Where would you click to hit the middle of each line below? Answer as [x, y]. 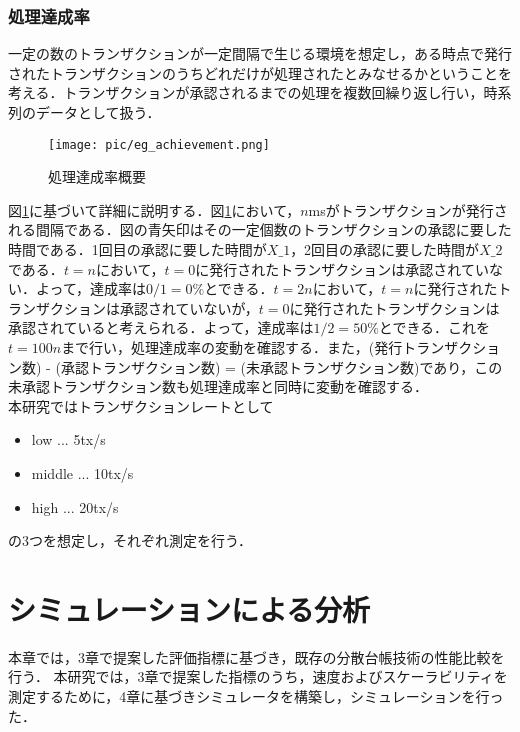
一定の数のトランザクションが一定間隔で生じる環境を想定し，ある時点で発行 [260, 53]
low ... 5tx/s [68, 439]
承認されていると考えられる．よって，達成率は [161, 327]
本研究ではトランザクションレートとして [141, 405]
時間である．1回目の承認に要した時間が [137, 249]
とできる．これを [434, 327]
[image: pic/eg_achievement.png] [159, 144]
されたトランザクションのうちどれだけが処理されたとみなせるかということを [260, 72]
